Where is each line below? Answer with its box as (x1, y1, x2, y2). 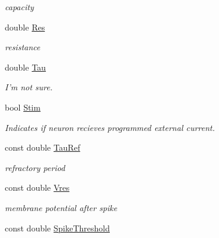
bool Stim (5, 100, 41, 113)
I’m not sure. (5, 81, 53, 93)
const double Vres (5, 181, 70, 194)
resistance (5, 41, 41, 53)
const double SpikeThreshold (5, 221, 110, 234)
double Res (5, 20, 45, 33)
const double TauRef (5, 141, 81, 154)
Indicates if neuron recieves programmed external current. (5, 121, 215, 133)
